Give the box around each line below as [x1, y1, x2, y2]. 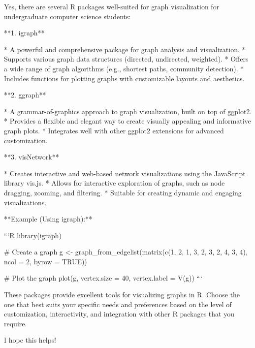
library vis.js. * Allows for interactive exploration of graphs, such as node [4, 178, 225, 188]
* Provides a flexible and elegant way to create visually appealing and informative [4, 116, 251, 126]
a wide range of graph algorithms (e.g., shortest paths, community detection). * [4, 63, 244, 73]
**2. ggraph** [4, 90, 46, 100]
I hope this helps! [4, 335, 56, 345]
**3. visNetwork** [4, 152, 59, 162]
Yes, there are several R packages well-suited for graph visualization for [4, 1, 220, 11]
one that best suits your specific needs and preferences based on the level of [4, 299, 232, 309]
